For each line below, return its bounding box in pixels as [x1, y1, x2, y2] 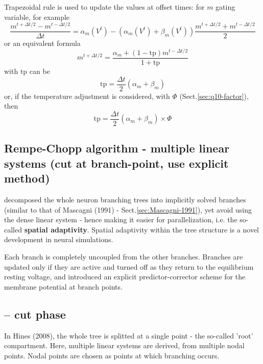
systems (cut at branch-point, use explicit [4, 155, 229, 171]
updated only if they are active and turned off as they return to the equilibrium [4, 261, 254, 272]
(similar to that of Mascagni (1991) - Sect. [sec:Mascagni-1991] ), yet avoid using [4, 204, 252, 215]
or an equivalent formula [4, 38, 81, 48]
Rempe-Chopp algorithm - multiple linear [4, 140, 230, 156]
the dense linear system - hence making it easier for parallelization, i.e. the [4, 214, 237, 225]
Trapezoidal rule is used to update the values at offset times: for [4, 2, 205, 12]
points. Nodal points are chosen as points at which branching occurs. [4, 350, 220, 360]
